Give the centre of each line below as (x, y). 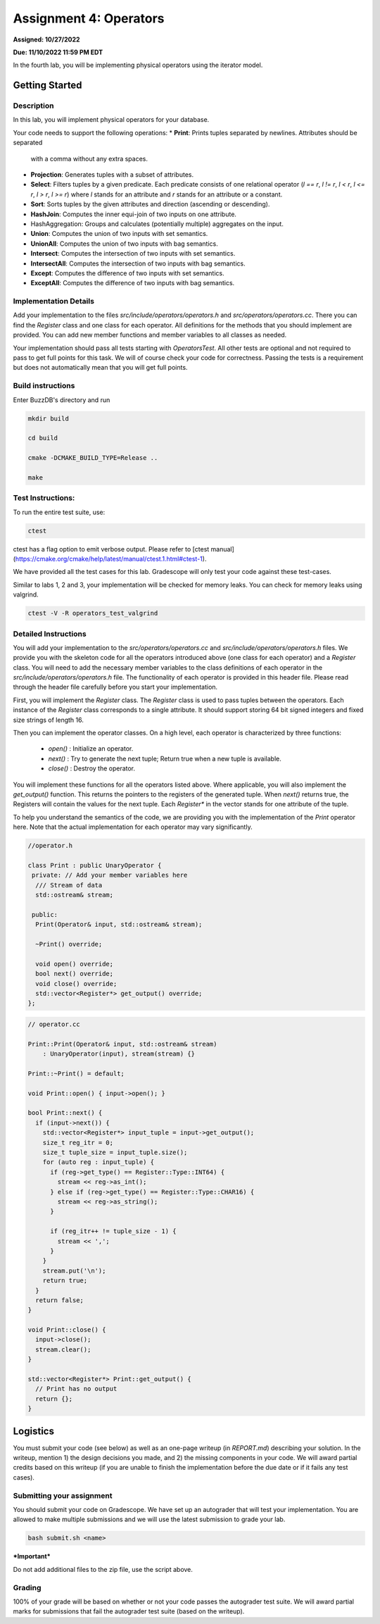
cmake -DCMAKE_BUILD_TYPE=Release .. (93, 458)
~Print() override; (69, 944)
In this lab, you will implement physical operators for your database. (111, 120)
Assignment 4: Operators (89, 18)
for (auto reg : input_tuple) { (99, 1162)
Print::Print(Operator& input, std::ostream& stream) (122, 1044)
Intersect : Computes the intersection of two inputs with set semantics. (133, 254)
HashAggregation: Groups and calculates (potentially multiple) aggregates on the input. (157, 224)
